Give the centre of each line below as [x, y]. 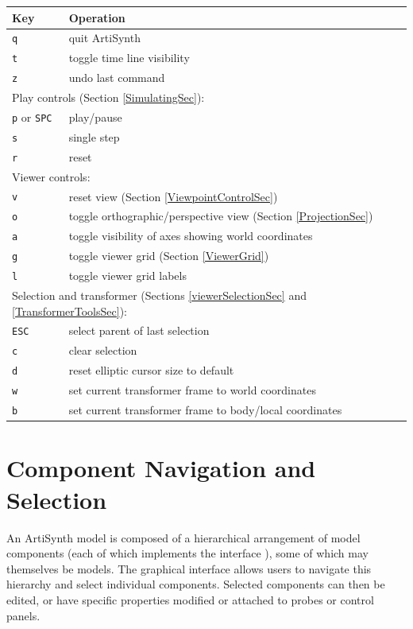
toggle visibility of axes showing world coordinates [191, 236]
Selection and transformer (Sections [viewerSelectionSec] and [159, 295]
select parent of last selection [139, 330]
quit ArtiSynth [104, 38]
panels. [23, 615]
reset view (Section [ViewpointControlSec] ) [173, 196]
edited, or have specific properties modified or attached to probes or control [190, 599]
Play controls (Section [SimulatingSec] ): [108, 97]
